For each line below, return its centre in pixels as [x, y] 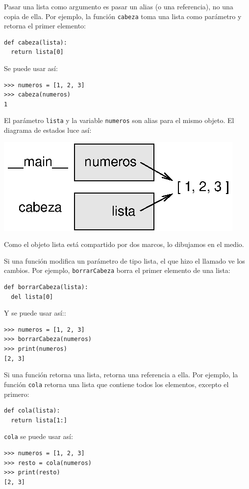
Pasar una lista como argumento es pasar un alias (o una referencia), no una [119, 6]
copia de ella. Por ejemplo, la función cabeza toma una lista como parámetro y [123, 16]
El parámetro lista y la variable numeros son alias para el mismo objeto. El [119, 120]
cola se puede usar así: [38, 436]
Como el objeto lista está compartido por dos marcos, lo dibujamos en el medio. [124, 244]
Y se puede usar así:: [35, 313]
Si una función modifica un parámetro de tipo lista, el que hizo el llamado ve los [124, 260]
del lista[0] [32, 297]
